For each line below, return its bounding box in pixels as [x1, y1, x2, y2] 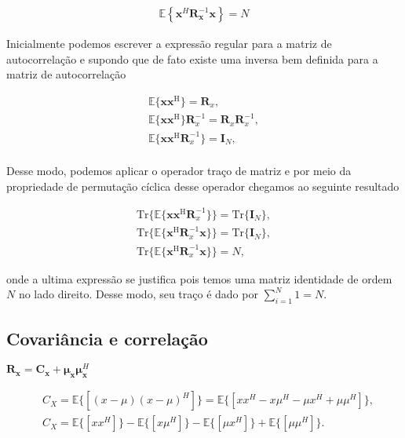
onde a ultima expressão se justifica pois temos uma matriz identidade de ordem [6, 270, 392, 287]
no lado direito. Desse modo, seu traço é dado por [18, 286, 258, 302]
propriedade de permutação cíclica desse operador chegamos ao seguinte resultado [6, 177, 400, 194]
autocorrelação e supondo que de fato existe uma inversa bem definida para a [6, 50, 378, 67]
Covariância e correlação [6, 326, 208, 350]
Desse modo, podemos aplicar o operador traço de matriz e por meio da [6, 162, 352, 179]
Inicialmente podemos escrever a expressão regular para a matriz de [6, 35, 332, 52]
